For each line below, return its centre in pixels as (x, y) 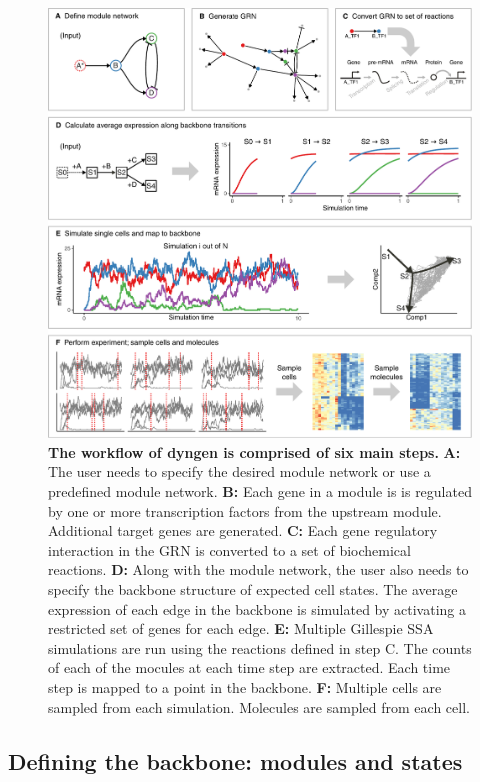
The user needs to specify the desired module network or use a (239, 471)
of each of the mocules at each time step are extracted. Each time (249, 667)
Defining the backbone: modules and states (235, 760)
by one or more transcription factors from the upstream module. (245, 510)
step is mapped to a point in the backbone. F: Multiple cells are (245, 687)
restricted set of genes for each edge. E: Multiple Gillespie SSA (241, 628)
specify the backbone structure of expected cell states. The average (253, 589)
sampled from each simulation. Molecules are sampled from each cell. (259, 706)
